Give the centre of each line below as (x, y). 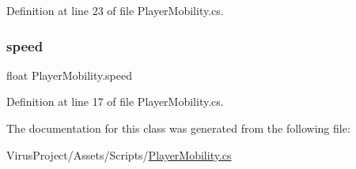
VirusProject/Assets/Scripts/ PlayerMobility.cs (119, 154)
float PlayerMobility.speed (70, 75)
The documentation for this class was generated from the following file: (178, 128)
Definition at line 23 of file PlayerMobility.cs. (115, 10)
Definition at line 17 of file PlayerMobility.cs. (115, 101)
